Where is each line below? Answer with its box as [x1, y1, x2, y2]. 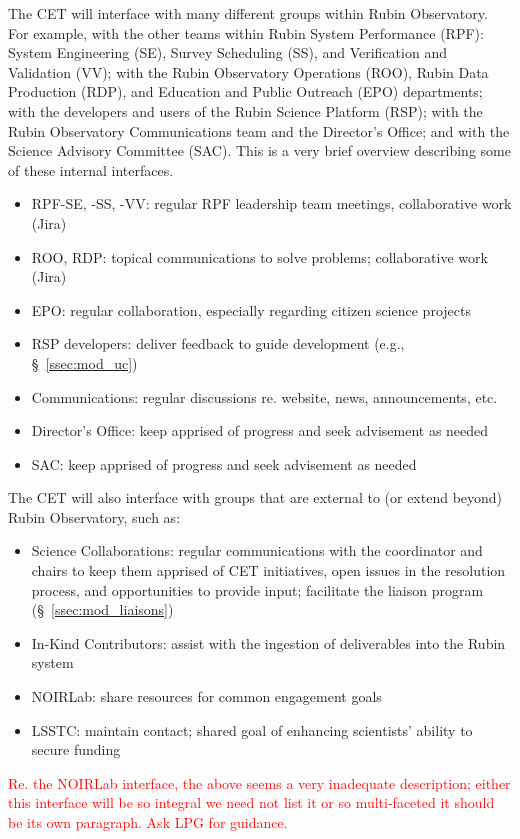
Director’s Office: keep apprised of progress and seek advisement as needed [31, 420, 489, 441]
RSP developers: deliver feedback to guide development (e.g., [31, 333, 405, 354]
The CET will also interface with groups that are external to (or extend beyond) [8, 487, 503, 508]
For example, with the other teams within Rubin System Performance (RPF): [8, 22, 484, 43]
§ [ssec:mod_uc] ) [31, 352, 138, 373]
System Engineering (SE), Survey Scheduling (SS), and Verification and [8, 42, 447, 63]
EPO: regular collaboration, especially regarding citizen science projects [31, 299, 471, 320]
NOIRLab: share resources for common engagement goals [31, 686, 382, 707]
